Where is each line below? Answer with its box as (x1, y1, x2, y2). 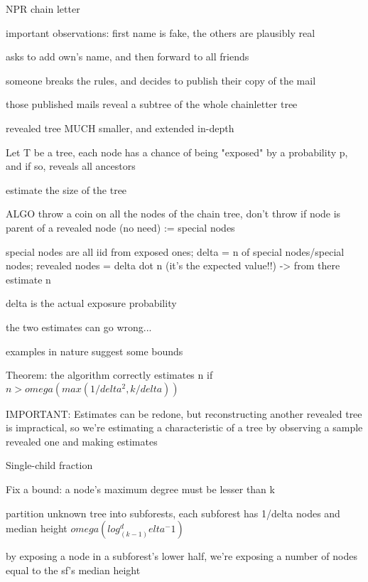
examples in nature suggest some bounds (6, 343, 183, 358)
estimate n (6, 271, 51, 286)
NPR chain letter (6, 1, 80, 16)
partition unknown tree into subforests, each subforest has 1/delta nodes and (6, 505, 340, 520)
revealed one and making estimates (6, 433, 158, 448)
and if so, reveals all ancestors (6, 158, 136, 173)
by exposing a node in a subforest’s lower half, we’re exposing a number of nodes (6, 549, 357, 564)
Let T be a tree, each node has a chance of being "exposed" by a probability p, (6, 144, 348, 159)
